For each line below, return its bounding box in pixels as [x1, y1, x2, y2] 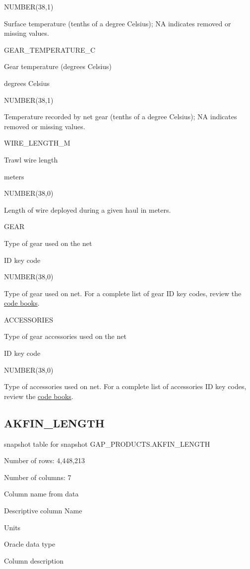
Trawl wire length [4, 154, 58, 164]
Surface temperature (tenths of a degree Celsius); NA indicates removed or [4, 18, 231, 28]
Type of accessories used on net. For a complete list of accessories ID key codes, [4, 381, 247, 392]
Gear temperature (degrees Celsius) [4, 61, 112, 72]
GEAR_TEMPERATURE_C [4, 44, 96, 55]
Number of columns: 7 [4, 472, 71, 482]
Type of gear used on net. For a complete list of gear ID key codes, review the [4, 288, 242, 298]
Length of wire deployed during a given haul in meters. [4, 204, 171, 215]
